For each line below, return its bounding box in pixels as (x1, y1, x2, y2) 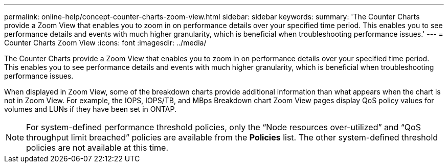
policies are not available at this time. (26, 142, 169, 153)
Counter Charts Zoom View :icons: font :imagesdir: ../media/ (4, 38, 207, 47)
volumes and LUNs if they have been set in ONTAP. (4, 105, 176, 113)
